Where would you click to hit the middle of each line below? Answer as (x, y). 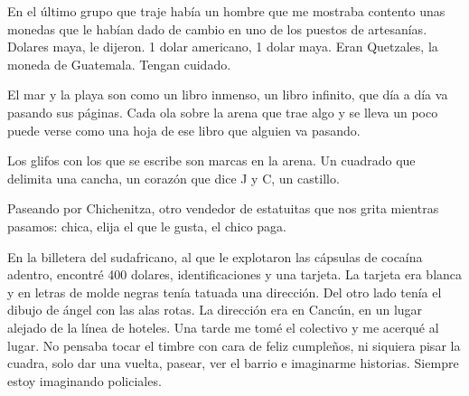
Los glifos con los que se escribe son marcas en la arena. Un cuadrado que (211, 160)
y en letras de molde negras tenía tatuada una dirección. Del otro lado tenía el (225, 292)
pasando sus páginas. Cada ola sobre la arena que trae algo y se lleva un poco (223, 112)
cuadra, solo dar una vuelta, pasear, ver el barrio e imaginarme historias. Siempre (233, 363)
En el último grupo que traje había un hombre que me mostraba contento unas (226, 11)
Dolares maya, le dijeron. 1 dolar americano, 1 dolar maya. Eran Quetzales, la (223, 47)
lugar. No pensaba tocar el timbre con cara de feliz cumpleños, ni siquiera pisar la (234, 345)
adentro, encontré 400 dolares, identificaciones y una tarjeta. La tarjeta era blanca (235, 274)
